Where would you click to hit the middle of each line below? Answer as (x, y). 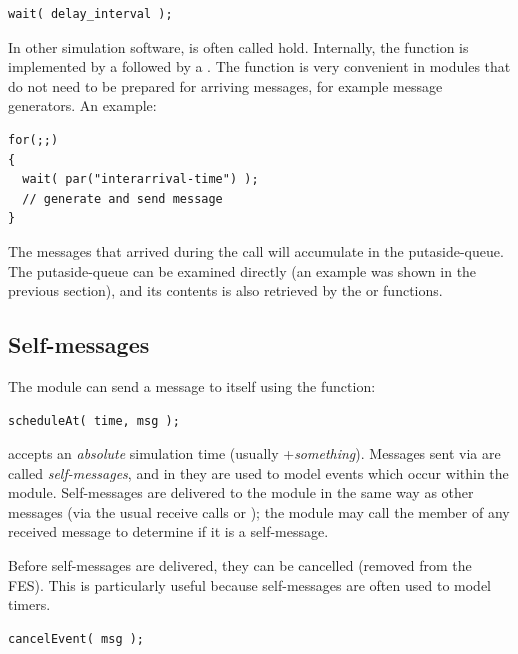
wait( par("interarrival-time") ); (140, 179)
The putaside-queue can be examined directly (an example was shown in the (242, 270)
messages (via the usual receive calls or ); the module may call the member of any (259, 511)
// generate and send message (122, 198)
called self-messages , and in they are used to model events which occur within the (258, 472)
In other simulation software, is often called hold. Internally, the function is (238, 46)
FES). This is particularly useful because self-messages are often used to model (249, 584)
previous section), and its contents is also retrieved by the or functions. (225, 290)
